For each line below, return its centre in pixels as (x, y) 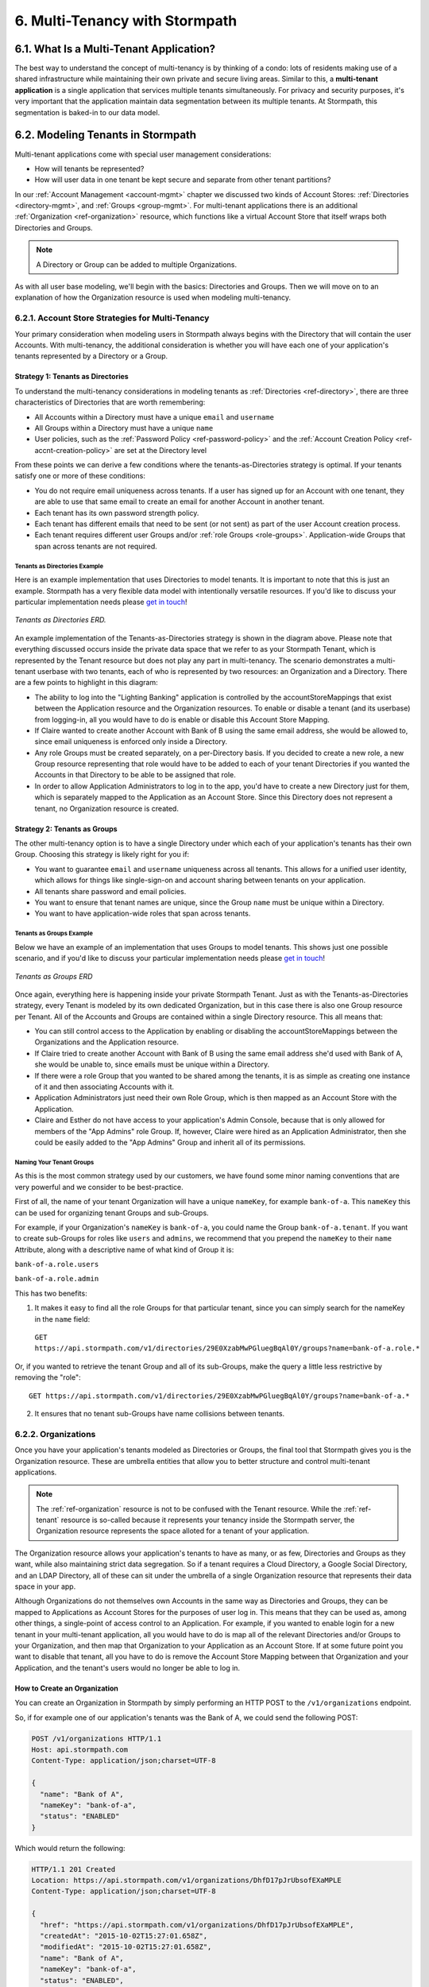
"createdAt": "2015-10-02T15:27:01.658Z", (124, 1936)
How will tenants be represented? (89, 168)
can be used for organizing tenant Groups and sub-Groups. (112, 1213)
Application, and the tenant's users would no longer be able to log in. (128, 1667)
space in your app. (45, 1586)
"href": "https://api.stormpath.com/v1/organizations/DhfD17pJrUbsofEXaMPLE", (197, 1925)
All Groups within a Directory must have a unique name (124, 428)
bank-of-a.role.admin (57, 1279)
